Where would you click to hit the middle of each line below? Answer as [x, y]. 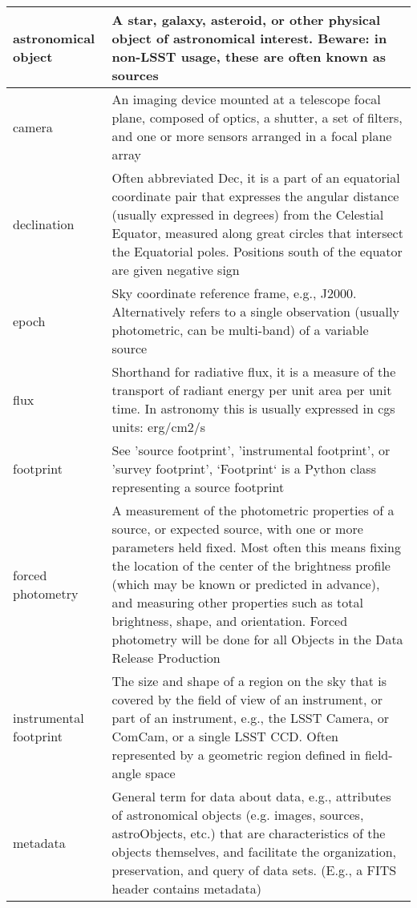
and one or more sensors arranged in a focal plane [252, 136]
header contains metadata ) [186, 888]
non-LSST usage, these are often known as [249, 56]
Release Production [166, 658]
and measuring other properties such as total [237, 602]
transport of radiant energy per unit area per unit [252, 390]
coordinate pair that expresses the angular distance [255, 196]
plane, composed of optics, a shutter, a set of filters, [257, 117]
